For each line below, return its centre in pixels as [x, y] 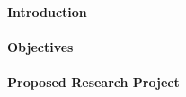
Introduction [47, 11]
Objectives [40, 46]
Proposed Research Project [93, 81]
